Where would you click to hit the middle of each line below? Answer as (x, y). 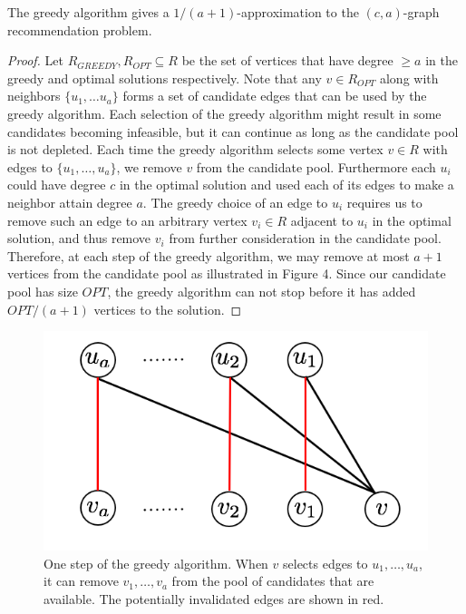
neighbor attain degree (70, 202)
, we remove (149, 166)
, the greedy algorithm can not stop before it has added (262, 291)
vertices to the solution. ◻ (168, 309)
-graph (421, 12)
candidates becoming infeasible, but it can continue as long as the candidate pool (233, 131)
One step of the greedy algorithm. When (156, 563)
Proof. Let (35, 60)
